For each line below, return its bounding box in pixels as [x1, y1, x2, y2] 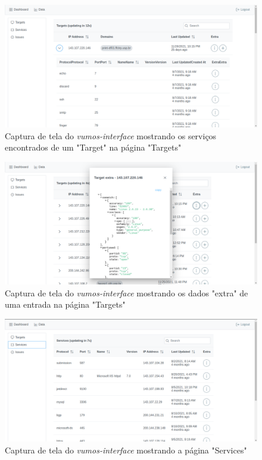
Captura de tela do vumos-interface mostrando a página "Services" [5, 443, 247, 456]
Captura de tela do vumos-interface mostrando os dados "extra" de [5, 286, 248, 299]
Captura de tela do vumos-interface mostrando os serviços [5, 129, 217, 142]
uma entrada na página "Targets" [5, 298, 126, 311]
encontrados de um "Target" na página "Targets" [5, 141, 182, 154]
